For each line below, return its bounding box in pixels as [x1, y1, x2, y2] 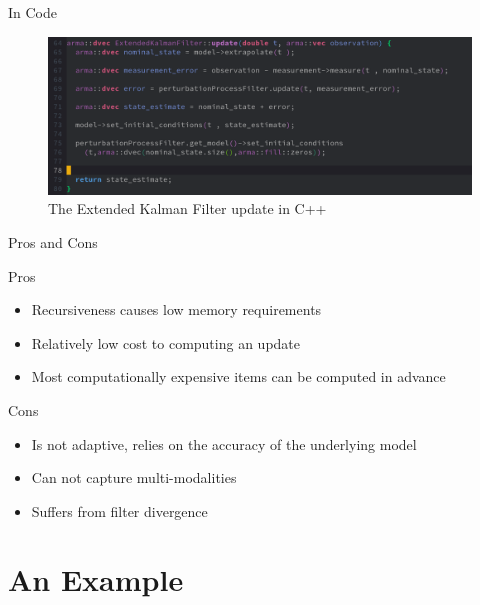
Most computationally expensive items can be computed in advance [31, 366, 446, 387]
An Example [8, 559, 184, 600]
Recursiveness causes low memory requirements [31, 299, 322, 320]
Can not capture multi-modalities [31, 467, 237, 488]
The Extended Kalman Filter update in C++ [48, 198, 327, 219]
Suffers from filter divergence [31, 500, 208, 521]
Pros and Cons [8, 231, 98, 252]
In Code [8, 2, 57, 22]
